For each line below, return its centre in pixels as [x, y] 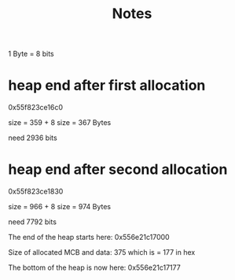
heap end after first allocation [107, 85]
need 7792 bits [33, 222]
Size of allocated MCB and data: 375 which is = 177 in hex [102, 252]
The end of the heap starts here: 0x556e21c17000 [89, 238]
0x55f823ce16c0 [36, 108]
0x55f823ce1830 [36, 192]
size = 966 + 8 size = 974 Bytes [60, 207]
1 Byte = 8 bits [31, 54]
